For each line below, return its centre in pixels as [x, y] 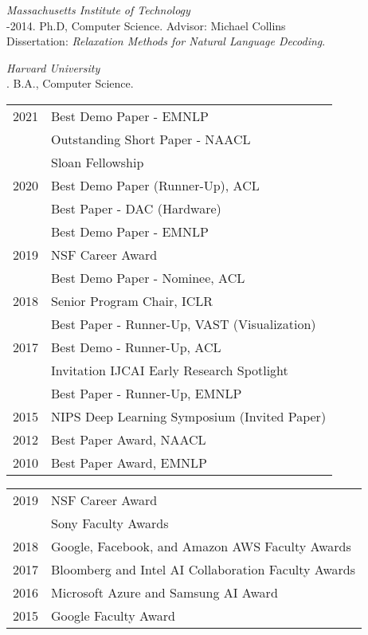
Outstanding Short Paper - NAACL [151, 139]
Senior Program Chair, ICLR [132, 300]
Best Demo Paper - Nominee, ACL [148, 277]
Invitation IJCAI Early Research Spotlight [170, 370]
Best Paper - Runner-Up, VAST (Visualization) [184, 323]
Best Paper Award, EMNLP [129, 462]
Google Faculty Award [113, 615]
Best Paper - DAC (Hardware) [136, 208]
